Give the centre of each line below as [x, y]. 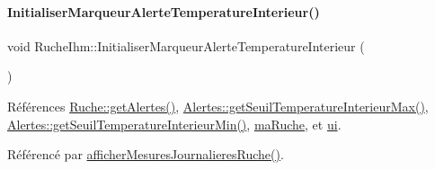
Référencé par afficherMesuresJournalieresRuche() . [146, 154]
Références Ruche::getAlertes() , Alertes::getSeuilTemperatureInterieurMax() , [218, 106]
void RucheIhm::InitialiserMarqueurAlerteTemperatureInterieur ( [186, 45]
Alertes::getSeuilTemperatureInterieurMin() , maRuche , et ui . [174, 124]
